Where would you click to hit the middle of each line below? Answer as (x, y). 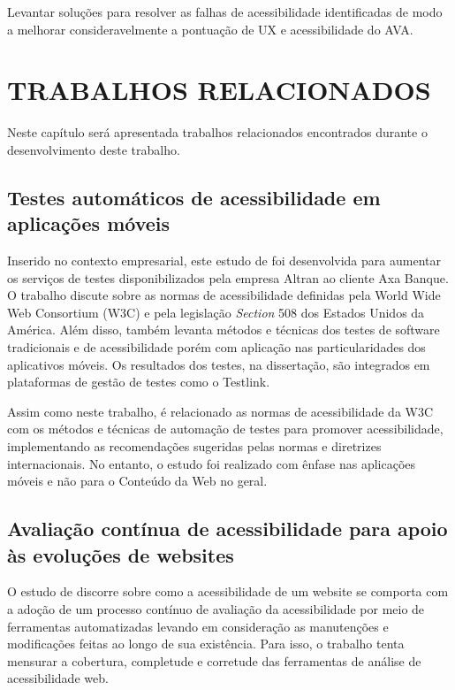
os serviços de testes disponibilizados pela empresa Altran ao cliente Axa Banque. (228, 277)
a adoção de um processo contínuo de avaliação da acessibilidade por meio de (216, 609)
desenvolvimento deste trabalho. (94, 149)
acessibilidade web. (58, 678)
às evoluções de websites (121, 554)
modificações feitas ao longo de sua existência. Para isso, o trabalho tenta (206, 644)
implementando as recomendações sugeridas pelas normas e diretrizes (194, 446)
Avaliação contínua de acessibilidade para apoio (227, 529)
